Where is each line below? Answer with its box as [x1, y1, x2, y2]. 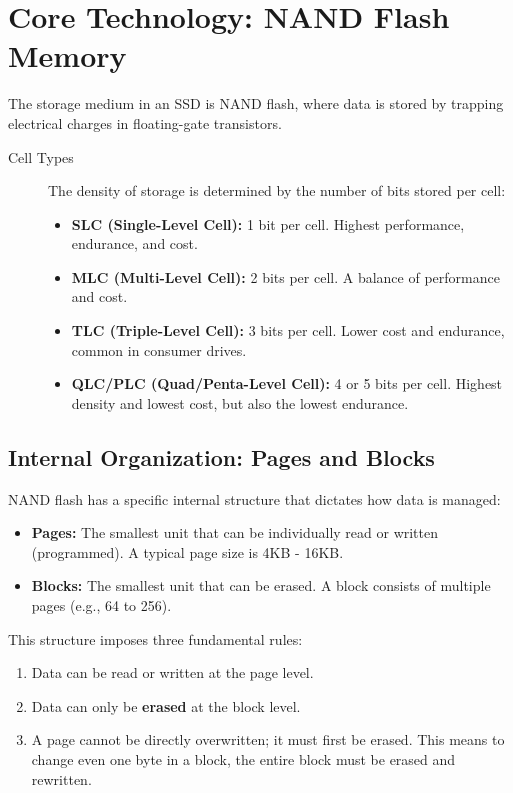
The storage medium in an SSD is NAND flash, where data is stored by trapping [8, 93, 504, 114]
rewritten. [31, 768, 92, 789]
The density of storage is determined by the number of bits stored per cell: [48, 180, 506, 201]
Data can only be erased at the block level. [31, 695, 301, 716]
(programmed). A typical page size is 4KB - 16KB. [31, 541, 344, 562]
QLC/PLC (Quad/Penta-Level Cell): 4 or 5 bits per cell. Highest [71, 373, 503, 394]
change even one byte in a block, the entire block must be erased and [31, 748, 456, 769]
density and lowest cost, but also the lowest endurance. [71, 392, 409, 413]
